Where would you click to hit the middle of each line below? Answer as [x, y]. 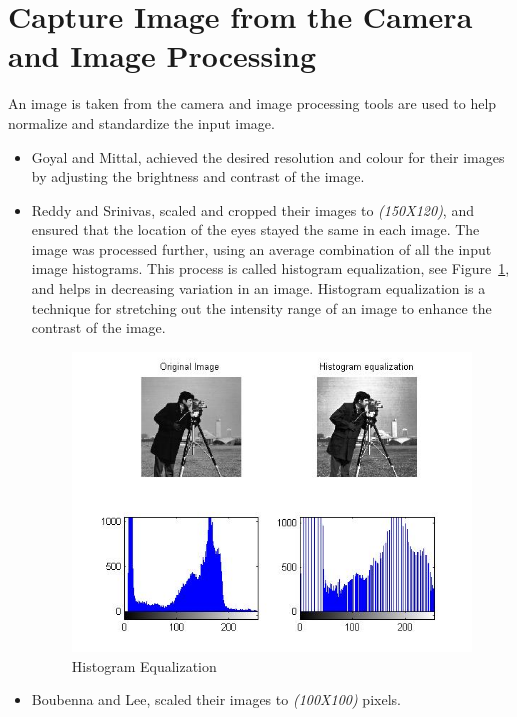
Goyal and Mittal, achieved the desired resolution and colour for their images [268, 156]
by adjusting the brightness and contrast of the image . [198, 176]
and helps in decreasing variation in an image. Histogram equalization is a [258, 288]
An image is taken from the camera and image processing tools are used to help [252, 103]
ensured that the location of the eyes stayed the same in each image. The [255, 229]
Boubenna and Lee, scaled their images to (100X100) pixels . [216, 699]
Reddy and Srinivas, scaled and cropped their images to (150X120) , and [252, 209]
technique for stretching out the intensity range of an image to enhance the [261, 307]
